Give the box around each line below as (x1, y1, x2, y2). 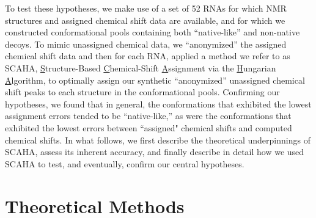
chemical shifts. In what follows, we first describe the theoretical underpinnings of (5, 133, 310, 146)
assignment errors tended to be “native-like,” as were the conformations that (5, 109, 292, 122)
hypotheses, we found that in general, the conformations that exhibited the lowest (5, 97, 312, 110)
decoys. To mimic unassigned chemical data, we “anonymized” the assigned (5, 37, 287, 50)
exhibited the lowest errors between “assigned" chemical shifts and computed (5, 121, 292, 134)
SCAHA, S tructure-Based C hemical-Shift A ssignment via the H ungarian (5, 61, 276, 74)
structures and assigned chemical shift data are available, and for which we (5, 13, 285, 26)
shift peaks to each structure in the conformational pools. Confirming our (5, 85, 280, 98)
